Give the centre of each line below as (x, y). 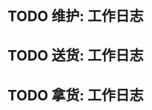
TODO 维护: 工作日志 (76, 16)
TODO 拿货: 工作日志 (76, 95)
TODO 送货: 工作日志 (76, 56)
